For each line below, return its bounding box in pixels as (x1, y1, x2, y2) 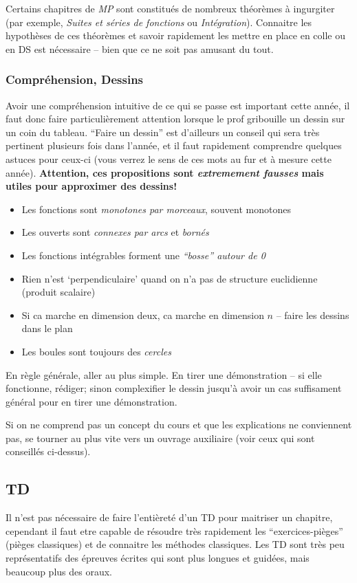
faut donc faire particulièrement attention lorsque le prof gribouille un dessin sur (6, 111, 345, 126)
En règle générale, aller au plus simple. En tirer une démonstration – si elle (6, 367, 322, 382)
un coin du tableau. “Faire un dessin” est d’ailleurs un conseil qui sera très (6, 124, 320, 139)
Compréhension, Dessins (6, 71, 144, 88)
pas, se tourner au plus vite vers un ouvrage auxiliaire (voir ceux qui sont (6, 430, 315, 445)
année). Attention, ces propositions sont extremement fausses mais (6, 165, 324, 179)
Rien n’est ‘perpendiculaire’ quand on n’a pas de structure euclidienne (21, 271, 318, 285)
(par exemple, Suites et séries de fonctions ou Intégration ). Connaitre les (6, 14, 312, 29)
